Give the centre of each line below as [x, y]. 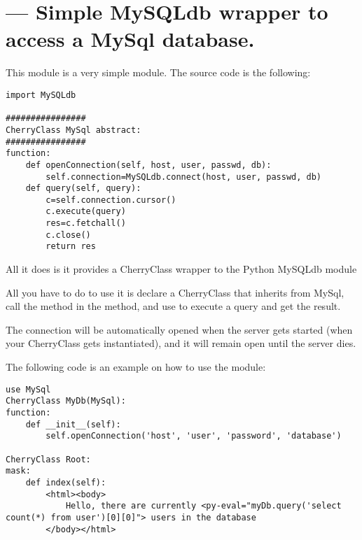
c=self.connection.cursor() [111, 200]
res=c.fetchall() [86, 223]
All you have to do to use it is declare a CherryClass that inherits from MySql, [175, 292]
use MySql [28, 389]
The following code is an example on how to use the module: [136, 367]
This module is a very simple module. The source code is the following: [158, 72]
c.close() [68, 235]
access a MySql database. [130, 39]
